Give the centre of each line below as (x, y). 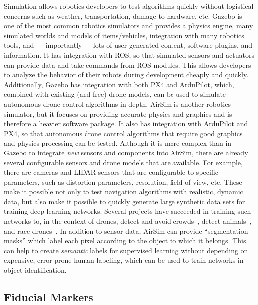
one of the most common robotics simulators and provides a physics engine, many (129, 26)
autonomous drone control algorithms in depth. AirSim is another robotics (117, 103)
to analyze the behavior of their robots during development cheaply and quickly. (126, 75)
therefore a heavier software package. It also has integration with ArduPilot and (126, 123)
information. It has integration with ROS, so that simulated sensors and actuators (129, 55)
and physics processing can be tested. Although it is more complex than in (118, 143)
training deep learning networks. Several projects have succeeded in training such (128, 211)
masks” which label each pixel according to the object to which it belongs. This (125, 240)
